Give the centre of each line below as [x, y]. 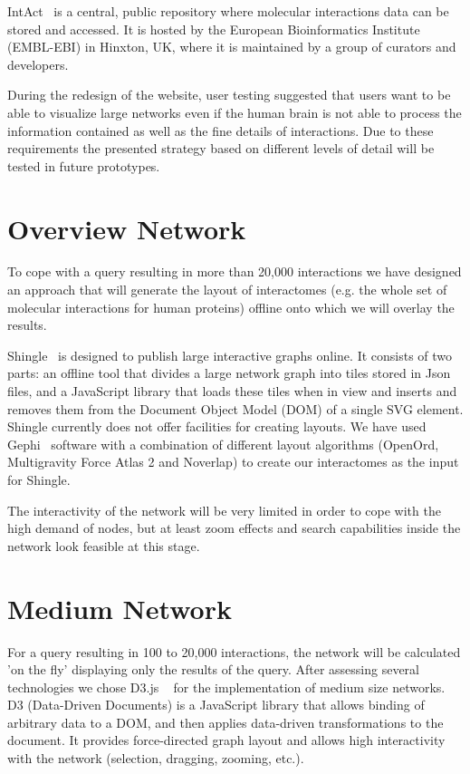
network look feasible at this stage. [104, 545]
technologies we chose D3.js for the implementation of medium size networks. [226, 687]
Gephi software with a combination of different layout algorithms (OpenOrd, [223, 444]
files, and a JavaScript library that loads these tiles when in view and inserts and [232, 391]
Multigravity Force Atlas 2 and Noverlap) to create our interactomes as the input [233, 462]
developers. [38, 64]
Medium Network [120, 608]
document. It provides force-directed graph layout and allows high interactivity [226, 740]
